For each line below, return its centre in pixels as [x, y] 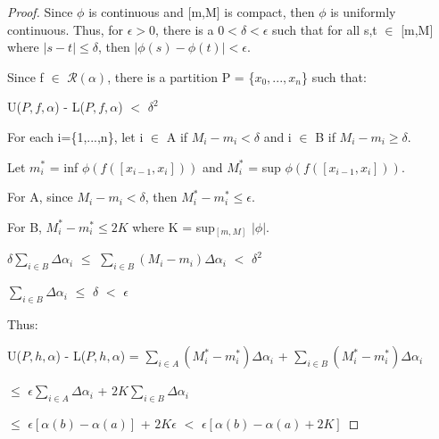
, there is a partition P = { [181, 76]
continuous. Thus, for [66, 29]
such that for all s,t [325, 29]
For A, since [40, 197]
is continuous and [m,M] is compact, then [202, 12]
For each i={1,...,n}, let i [75, 136]
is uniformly [363, 12]
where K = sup [174, 226]
